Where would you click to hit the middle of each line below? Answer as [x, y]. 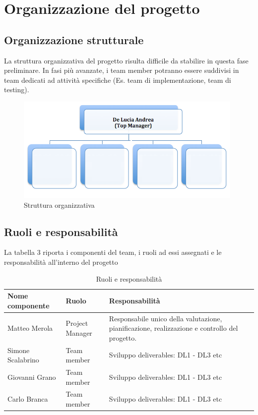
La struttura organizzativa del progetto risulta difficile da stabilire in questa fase [126, 60]
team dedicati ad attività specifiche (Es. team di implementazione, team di [118, 80]
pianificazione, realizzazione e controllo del [173, 328]
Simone [19, 350]
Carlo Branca [28, 399]
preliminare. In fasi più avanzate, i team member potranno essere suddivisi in [122, 70]
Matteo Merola [30, 328]
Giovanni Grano [32, 377]
